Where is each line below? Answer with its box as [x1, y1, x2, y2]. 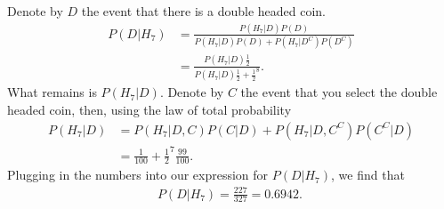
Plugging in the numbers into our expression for [7, 165, 269, 184]
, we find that [331, 165, 405, 184]
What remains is [7, 83, 97, 101]
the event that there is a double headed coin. [81, 2, 326, 20]
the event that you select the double [240, 83, 438, 101]
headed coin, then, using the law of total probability [7, 100, 292, 118]
